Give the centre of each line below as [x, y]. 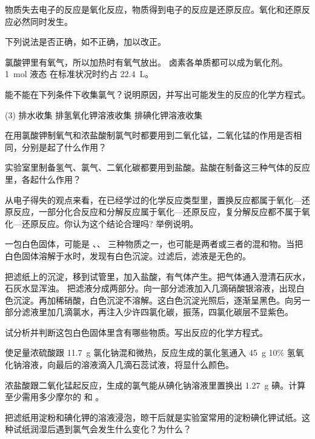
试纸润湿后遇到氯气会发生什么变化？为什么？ [102, 429]
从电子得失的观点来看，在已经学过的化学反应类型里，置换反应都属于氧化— [153, 199]
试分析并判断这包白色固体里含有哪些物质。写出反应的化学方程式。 [136, 332]
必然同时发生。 [43, 21]
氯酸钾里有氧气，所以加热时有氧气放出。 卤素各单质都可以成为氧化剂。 [146, 62]
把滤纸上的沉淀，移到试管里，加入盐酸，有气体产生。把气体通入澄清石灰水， [157, 276]
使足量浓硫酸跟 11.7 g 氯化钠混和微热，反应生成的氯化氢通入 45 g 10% [145, 352]
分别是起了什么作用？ [64, 147]
